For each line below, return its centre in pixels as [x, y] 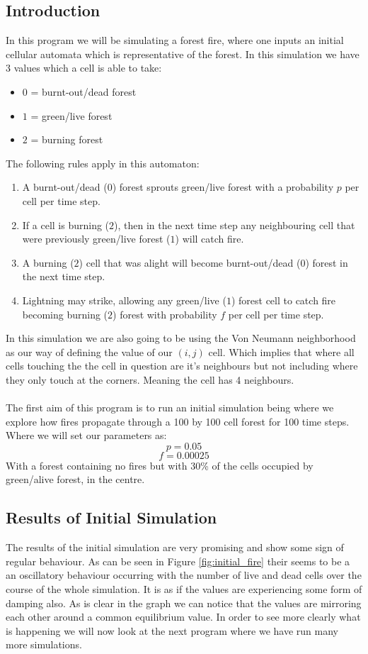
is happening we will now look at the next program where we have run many [172, 630]
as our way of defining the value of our [89, 351]
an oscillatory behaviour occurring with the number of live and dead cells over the [184, 575]
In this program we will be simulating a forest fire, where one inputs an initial [175, 40]
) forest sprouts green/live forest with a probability [223, 187]
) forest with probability [165, 314]
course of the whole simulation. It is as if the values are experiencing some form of [184, 589]
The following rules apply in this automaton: [103, 163]
